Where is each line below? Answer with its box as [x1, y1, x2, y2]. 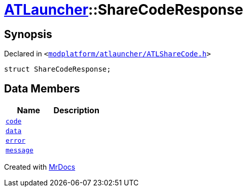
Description [53, 105, 99, 116]
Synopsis [4, 27, 52, 41]
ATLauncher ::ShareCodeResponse [4, 1, 243, 18]
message [6, 146, 33, 154]
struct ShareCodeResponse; [4, 65, 111, 74]
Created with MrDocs [4, 163, 76, 172]
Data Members [4, 82, 80, 95]
